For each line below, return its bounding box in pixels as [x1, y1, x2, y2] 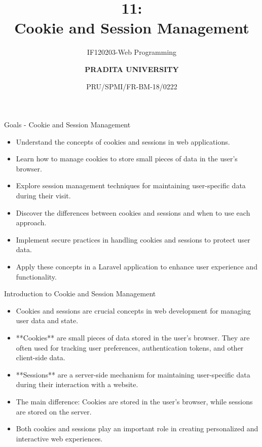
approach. [16, 217, 47, 228]
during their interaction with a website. [16, 379, 138, 390]
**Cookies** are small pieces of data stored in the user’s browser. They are [16, 332, 250, 342]
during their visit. [16, 190, 71, 201]
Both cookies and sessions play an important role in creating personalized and [16, 423, 258, 434]
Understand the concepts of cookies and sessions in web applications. [16, 136, 230, 147]
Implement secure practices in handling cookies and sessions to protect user [16, 234, 250, 245]
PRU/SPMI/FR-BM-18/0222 [86, 81, 177, 91]
